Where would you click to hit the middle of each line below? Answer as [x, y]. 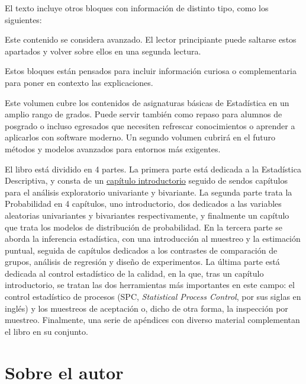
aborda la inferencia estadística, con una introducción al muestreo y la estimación [153, 239]
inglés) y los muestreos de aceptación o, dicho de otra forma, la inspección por [146, 308]
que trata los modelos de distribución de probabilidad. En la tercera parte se [144, 227]
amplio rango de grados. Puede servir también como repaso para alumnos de [144, 114]
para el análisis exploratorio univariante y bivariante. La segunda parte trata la [149, 192]
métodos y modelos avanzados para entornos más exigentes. [113, 148]
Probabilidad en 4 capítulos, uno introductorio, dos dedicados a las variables [143, 204]
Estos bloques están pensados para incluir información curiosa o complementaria [151, 71]
